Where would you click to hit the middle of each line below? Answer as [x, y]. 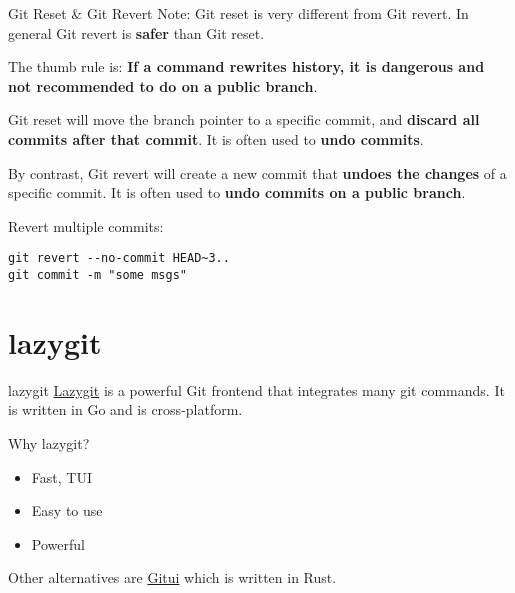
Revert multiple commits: [86, 225]
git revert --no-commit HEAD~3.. [119, 258]
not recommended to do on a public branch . [163, 85]
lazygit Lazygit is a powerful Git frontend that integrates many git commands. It [256, 389]
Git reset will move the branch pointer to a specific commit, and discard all [244, 119]
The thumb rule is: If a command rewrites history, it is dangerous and [246, 66]
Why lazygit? [49, 442]
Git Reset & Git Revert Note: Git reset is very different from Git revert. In [238, 13]
